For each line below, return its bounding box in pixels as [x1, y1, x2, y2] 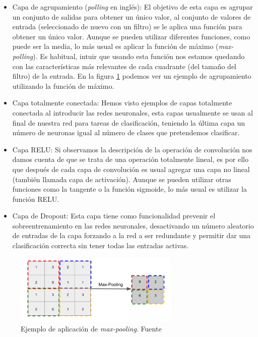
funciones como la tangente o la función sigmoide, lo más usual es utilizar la [12, 184, 247, 194]
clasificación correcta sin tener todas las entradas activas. [12, 240, 189, 251]
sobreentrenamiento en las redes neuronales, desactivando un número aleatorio [12, 220, 254, 231]
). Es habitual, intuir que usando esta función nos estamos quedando [33, 50, 245, 61]
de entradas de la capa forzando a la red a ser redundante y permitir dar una [12, 230, 251, 241]
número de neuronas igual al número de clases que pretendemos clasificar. [12, 127, 240, 138]
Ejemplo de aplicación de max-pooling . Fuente [21, 323, 162, 334]
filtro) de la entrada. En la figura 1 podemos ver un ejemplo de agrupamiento [12, 71, 251, 81]
